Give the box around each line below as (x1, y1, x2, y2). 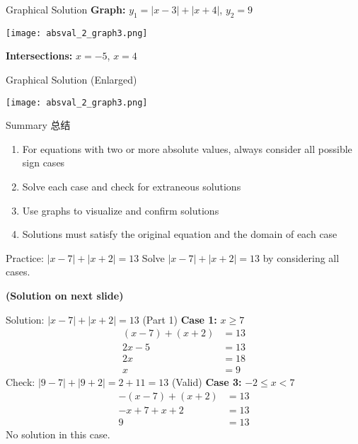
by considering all (262, 250, 340, 265)
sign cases (22, 155, 65, 170)
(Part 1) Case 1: (142, 312, 217, 326)
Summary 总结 (6, 118, 71, 132)
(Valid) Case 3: (171, 375, 242, 389)
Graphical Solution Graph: (6, 2, 126, 16)
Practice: (6, 250, 44, 265)
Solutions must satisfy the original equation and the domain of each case (22, 227, 337, 241)
